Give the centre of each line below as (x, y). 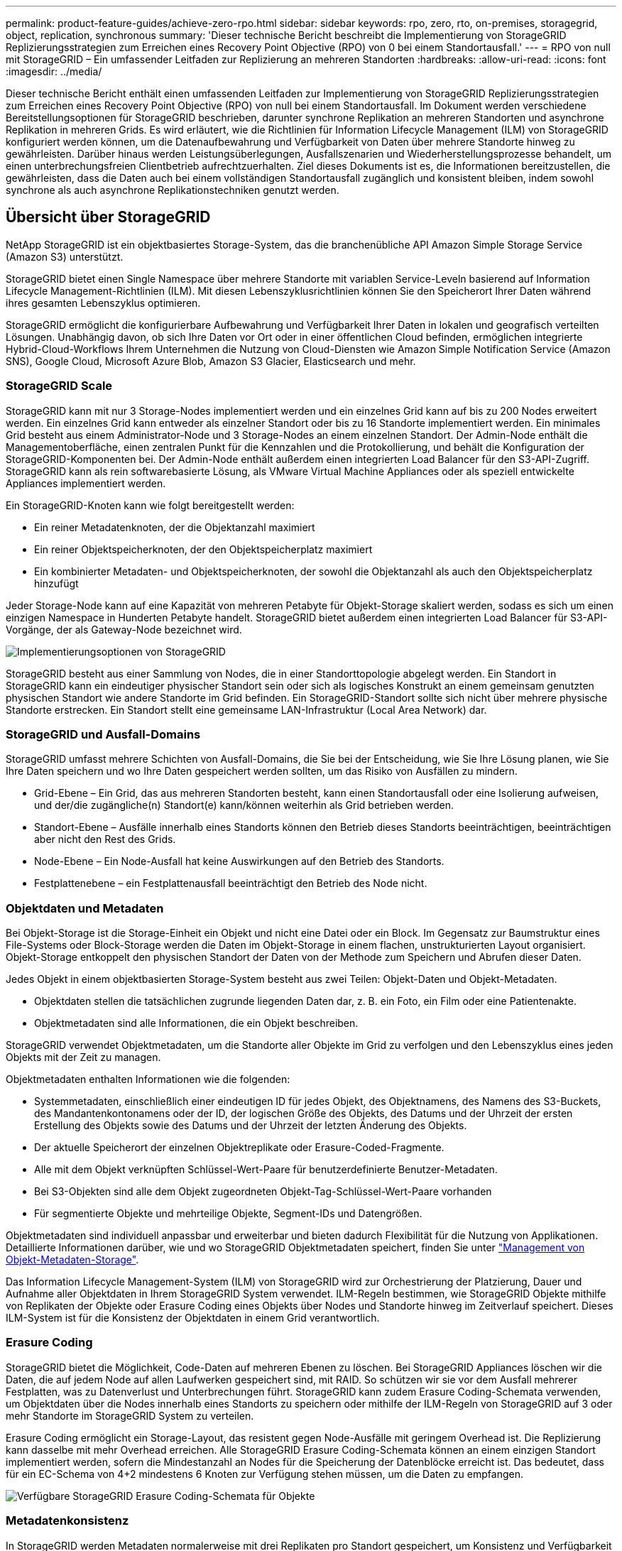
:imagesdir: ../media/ (54, 71)
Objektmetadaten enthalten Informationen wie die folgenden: (148, 1079)
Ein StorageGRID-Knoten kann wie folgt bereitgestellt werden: (150, 505)
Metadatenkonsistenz (67, 1521)
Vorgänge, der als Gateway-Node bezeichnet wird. (124, 629)
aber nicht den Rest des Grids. (105, 839)
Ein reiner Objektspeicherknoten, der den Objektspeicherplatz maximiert (203, 549)
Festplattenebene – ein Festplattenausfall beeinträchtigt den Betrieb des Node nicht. (231, 883)
